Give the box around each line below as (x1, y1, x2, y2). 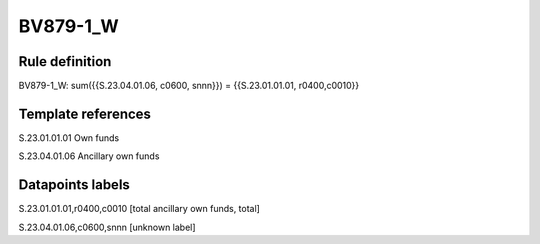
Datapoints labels (18, 176, 130, 194)
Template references (18, 105, 152, 122)
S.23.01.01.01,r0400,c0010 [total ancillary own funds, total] (18, 203, 260, 215)
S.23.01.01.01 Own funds (18, 131, 120, 144)
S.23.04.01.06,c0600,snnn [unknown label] (18, 221, 196, 233)
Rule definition (18, 53, 112, 70)
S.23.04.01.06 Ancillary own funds (18, 150, 160, 162)
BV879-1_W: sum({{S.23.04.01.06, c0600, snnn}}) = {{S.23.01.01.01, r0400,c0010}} (18, 80, 360, 92)
